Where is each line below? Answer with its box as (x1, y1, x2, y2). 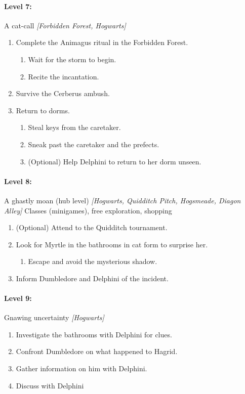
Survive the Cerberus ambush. (16, 88, 110, 99)
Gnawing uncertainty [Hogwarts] (4, 312, 104, 323)
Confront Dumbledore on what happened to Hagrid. (16, 346, 178, 357)
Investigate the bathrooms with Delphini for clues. (16, 329, 172, 339)
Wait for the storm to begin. (28, 54, 116, 64)
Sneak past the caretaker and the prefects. (28, 139, 159, 149)
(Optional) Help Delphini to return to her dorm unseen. (28, 156, 201, 166)
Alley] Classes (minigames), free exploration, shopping (4, 205, 172, 215)
